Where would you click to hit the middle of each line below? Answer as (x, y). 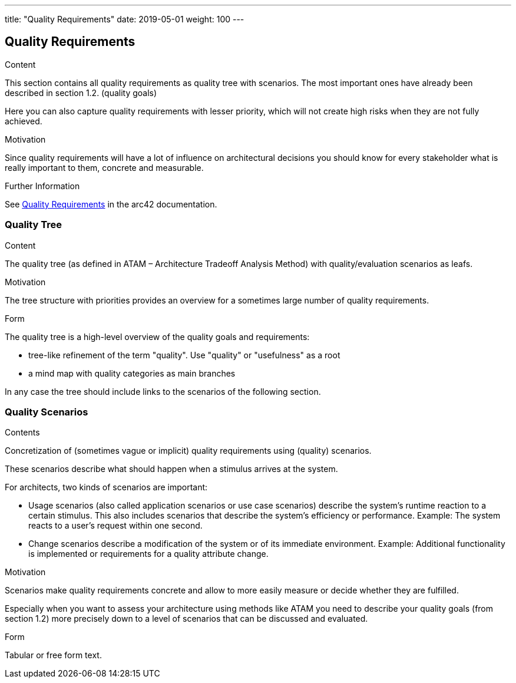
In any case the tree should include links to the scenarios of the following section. (163, 391)
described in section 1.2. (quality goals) (81, 93)
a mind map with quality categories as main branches (132, 373)
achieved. (24, 121)
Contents (22, 433)
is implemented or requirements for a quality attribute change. (148, 554)
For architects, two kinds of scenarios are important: (106, 487)
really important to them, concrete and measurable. (104, 167)
